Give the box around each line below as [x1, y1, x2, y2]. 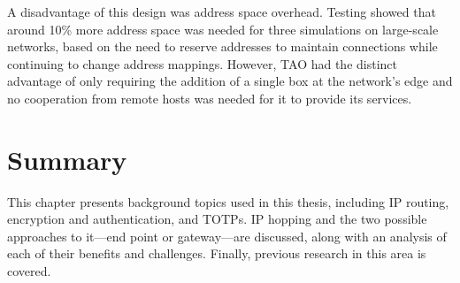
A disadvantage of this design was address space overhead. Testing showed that [7, 3, 436, 20]
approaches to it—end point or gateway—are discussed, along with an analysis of [7, 226, 447, 245]
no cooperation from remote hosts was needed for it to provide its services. [7, 88, 412, 107]
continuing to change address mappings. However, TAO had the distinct [7, 54, 397, 73]
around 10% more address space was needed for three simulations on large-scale [7, 19, 439, 38]
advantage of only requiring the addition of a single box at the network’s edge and [7, 72, 453, 90]
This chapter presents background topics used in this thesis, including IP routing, [7, 192, 449, 210]
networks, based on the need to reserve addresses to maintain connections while [7, 37, 438, 56]
